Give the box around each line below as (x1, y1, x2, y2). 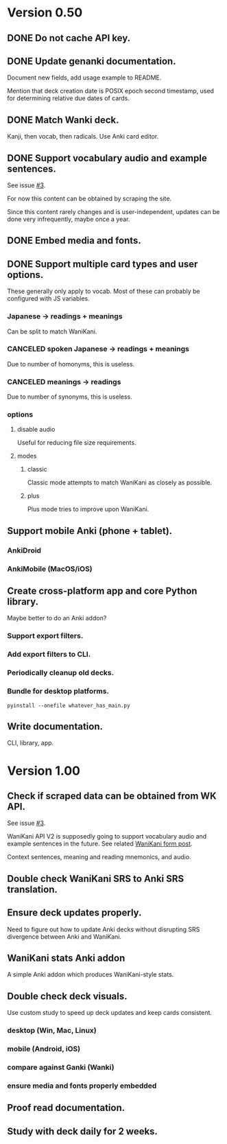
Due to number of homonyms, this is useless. (7, 360, 135, 368)
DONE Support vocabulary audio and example (7, 152, 207, 164)
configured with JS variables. (7, 294, 91, 303)
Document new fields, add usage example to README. (7, 73, 162, 82)
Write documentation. (7, 721, 104, 732)
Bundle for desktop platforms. (7, 686, 110, 696)
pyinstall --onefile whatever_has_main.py (7, 702, 130, 709)
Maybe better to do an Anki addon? (7, 614, 107, 622)
